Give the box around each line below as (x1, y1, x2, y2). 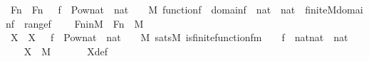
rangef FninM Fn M (24, 16, 144, 30)
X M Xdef (24, 43, 108, 58)
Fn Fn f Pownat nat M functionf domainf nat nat (10, 2, 296, 16)
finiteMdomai (305, 2, 363, 16)
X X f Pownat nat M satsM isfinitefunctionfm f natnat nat (10, 30, 348, 45)
